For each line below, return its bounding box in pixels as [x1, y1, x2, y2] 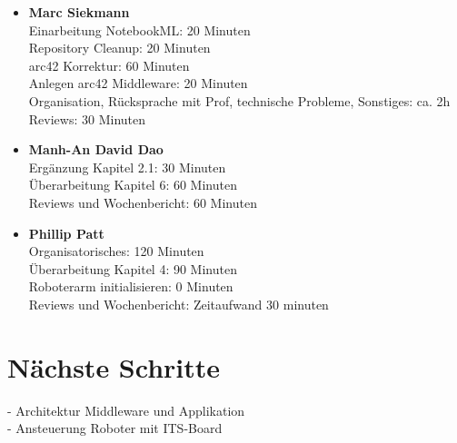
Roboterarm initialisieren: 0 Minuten [28, 277, 233, 296]
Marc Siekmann [28, 3, 130, 21]
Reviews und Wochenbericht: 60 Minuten [28, 192, 257, 212]
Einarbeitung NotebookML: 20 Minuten [28, 20, 251, 39]
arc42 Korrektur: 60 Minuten [28, 55, 190, 74]
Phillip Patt [28, 223, 104, 242]
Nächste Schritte [7, 348, 221, 385]
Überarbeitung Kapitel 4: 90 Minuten [28, 259, 237, 278]
